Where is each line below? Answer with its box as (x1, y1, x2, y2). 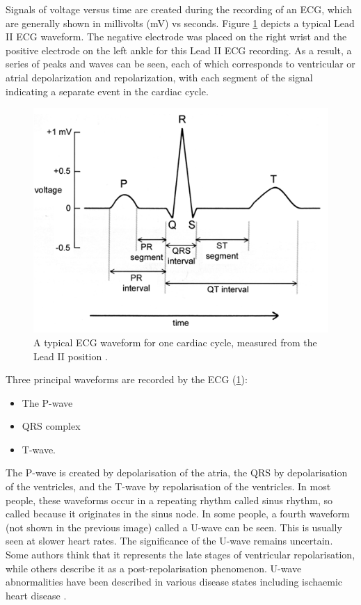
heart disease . (6, 588, 67, 602)
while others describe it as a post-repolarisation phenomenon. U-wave (6, 560, 302, 575)
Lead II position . (33, 348, 108, 363)
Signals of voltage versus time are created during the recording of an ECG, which (6, 2, 353, 16)
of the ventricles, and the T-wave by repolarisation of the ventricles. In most (6, 479, 331, 494)
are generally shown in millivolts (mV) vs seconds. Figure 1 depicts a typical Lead (6, 15, 355, 30)
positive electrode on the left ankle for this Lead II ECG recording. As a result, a (6, 42, 352, 57)
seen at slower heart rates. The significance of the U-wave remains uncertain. (6, 533, 333, 548)
